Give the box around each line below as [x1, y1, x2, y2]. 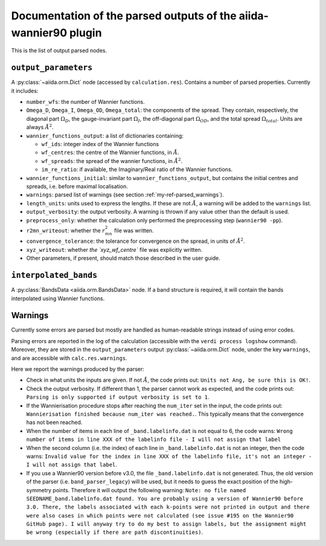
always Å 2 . [26, 123, 54, 131]
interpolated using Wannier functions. [11, 295, 105, 302]
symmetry [26, 486, 51, 493]
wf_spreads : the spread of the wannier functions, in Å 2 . [41, 157, 183, 164]
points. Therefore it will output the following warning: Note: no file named [52, 486, 246, 493]
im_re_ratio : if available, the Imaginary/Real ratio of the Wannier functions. [41, 166, 233, 173]
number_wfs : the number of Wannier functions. [26, 98, 145, 106]
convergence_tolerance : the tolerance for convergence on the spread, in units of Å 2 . [26, 237, 245, 245]
